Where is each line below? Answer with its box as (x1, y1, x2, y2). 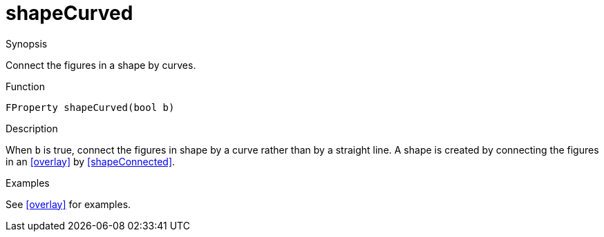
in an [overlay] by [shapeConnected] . (6, 155, 176, 167)
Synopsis (6, 37, 48, 50)
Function (6, 80, 45, 92)
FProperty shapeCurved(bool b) (6, 101, 175, 113)
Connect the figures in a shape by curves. (6, 59, 196, 71)
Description (6, 122, 58, 134)
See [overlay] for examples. (6, 198, 131, 210)
